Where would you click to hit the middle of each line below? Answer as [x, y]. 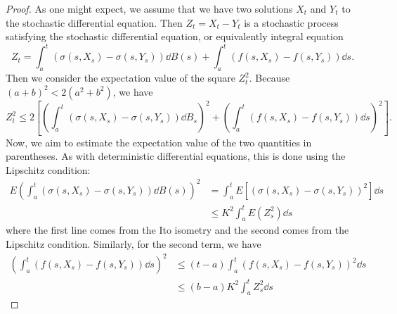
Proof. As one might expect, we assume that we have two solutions [149, 8]
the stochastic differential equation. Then [94, 22]
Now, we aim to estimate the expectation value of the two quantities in [159, 142]
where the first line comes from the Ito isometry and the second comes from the [177, 230]
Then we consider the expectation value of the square [121, 78]
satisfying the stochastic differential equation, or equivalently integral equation [175, 36]
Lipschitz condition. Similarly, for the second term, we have [134, 243]
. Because [269, 78]
